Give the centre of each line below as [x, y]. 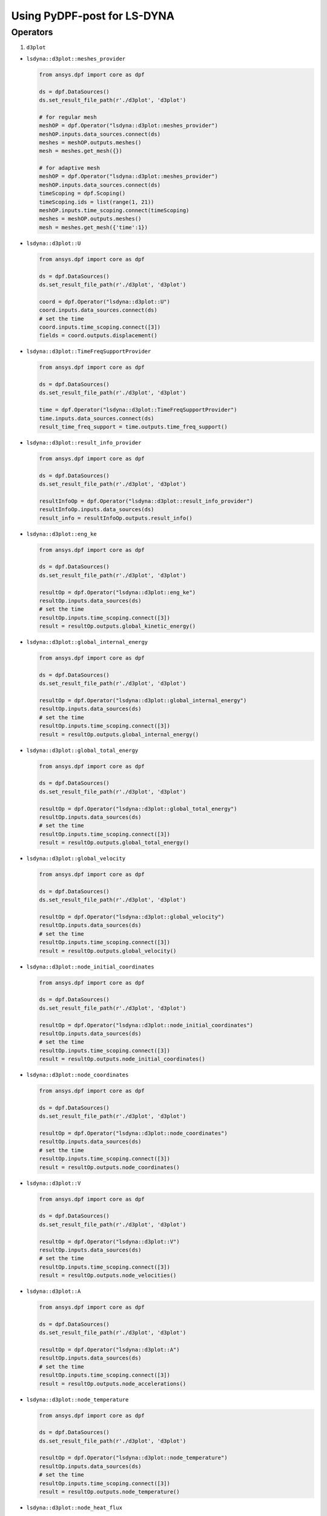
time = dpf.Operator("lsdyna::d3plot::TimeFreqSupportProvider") [138, 410]
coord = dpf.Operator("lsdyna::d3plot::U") [105, 301]
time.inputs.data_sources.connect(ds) [97, 418]
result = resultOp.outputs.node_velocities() [108, 1276]
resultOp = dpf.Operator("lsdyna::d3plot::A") [109, 1350]
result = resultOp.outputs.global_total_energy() [114, 843]
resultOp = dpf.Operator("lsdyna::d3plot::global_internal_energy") [143, 701]
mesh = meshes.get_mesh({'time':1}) [94, 227]
